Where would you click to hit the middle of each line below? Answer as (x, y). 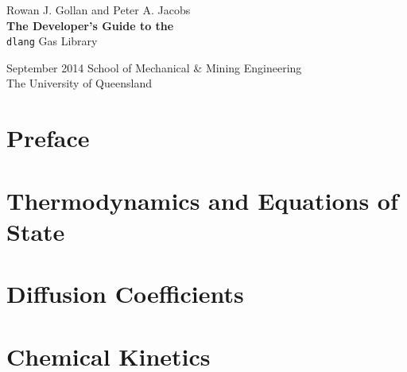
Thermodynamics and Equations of (202, 200)
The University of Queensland (79, 83)
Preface (48, 138)
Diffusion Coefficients (125, 294)
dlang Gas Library (52, 41)
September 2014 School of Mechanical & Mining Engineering (154, 67)
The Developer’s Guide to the (90, 25)
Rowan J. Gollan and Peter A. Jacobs (99, 10)
